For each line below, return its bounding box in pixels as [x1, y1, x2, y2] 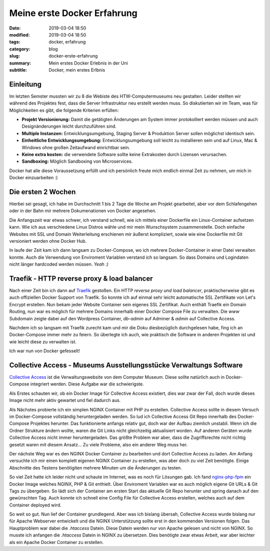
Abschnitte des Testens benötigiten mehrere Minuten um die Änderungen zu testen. [9, 464, 182, 470]
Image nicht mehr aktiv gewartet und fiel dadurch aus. [9, 397, 121, 403]
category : [9, 46, 30, 52]
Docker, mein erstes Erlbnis [48, 67, 105, 73]
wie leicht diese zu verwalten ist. [9, 338, 77, 345]
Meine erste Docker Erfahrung [9, 8, 137, 19]
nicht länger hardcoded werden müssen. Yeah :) [9, 261, 108, 267]
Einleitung [9, 80, 42, 89]
